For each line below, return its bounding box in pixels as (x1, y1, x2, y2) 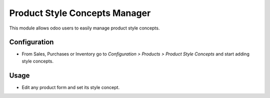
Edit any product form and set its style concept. (21, 84, 120, 90)
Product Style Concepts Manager (9, 7, 151, 18)
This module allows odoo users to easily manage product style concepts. (9, 25, 160, 31)
